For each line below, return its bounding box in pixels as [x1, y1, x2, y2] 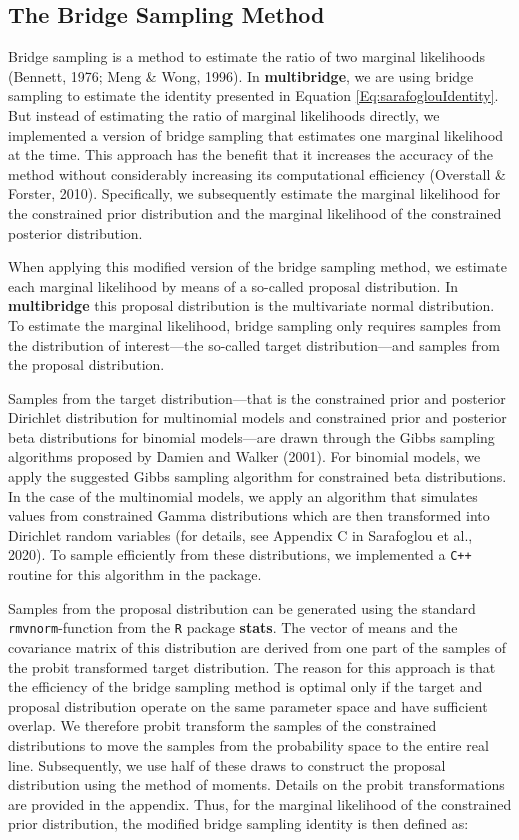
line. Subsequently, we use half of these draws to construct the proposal [8, 754, 446, 775]
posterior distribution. [8, 222, 143, 243]
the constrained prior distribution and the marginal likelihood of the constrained [8, 202, 502, 223]
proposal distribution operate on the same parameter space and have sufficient [8, 695, 488, 716]
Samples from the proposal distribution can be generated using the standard [8, 597, 476, 618]
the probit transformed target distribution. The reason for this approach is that [8, 656, 496, 677]
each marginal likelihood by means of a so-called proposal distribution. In [8, 275, 459, 296]
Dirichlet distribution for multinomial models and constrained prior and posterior [8, 407, 507, 428]
